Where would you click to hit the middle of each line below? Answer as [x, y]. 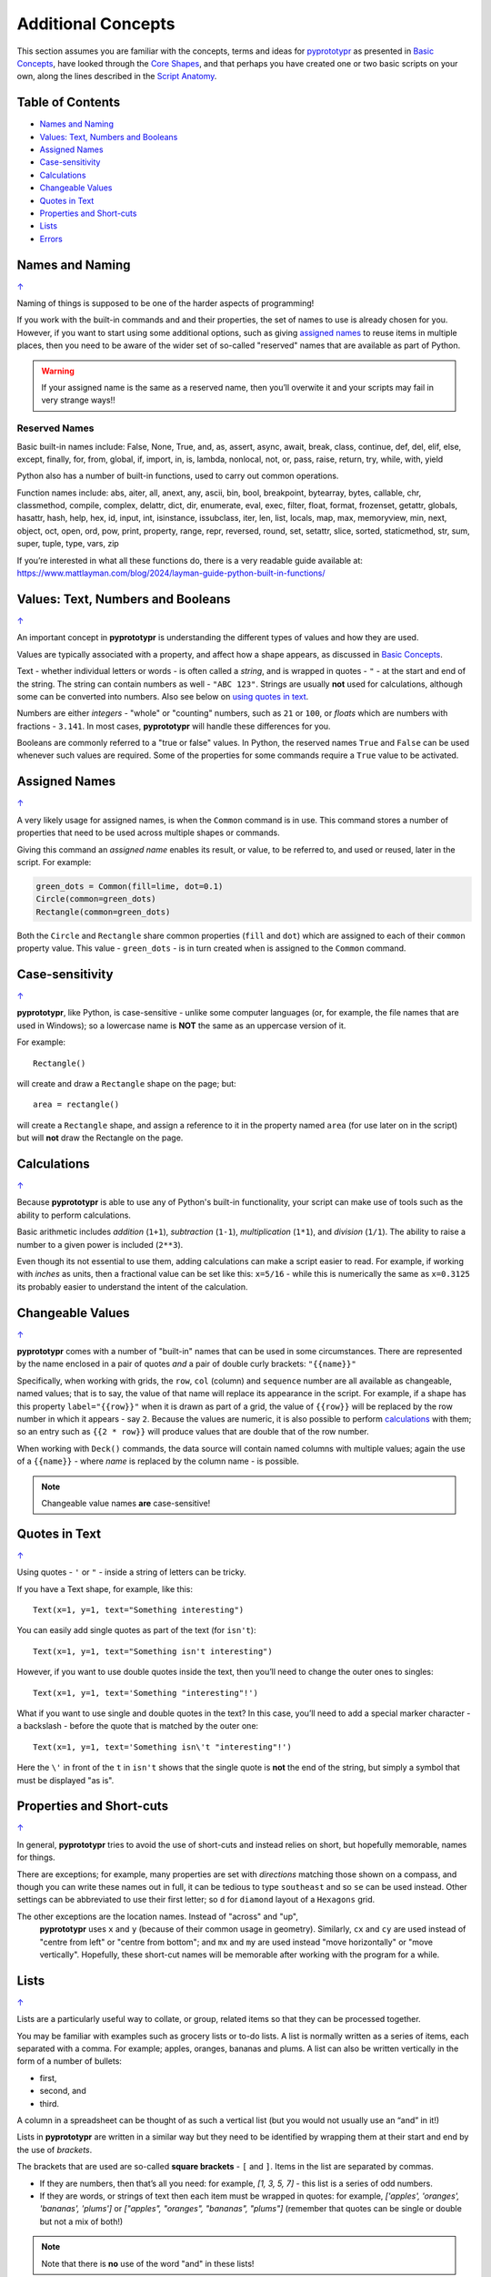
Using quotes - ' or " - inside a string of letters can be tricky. [131, 1572]
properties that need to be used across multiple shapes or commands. [149, 832]
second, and [63, 2091]
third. [49, 2103]
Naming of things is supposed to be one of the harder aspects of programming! [165, 303]
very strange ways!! [78, 400]
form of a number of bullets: [70, 2061]
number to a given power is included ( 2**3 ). [100, 1244]
